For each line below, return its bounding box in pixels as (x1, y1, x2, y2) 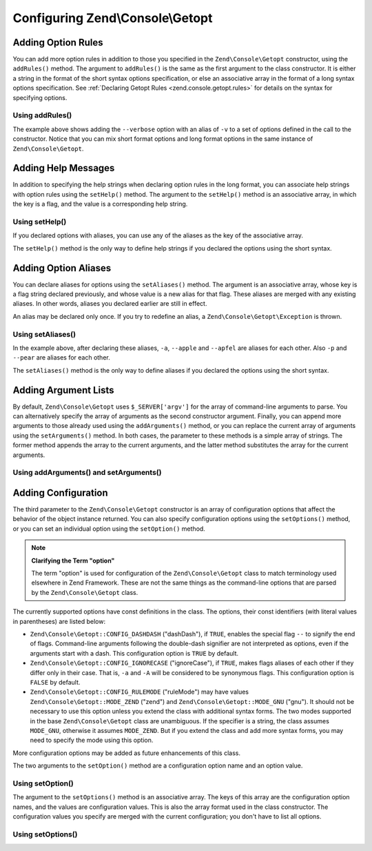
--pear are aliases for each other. (12, 353, 110, 362)
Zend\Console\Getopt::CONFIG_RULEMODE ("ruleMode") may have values (30, 687, 249, 696)
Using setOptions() (12, 829, 78, 839)
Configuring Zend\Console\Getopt (12, 10, 213, 26)
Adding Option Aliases (12, 262, 112, 274)
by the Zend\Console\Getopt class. (31, 588, 138, 596)
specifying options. (12, 93, 68, 101)
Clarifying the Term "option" (31, 556, 115, 565)
